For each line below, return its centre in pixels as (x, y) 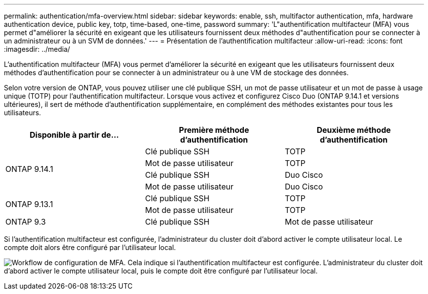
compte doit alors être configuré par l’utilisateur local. (90, 247)
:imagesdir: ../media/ (37, 49)
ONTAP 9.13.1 (29, 204)
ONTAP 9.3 (26, 222)
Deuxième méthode (354, 130)
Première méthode (214, 130)
